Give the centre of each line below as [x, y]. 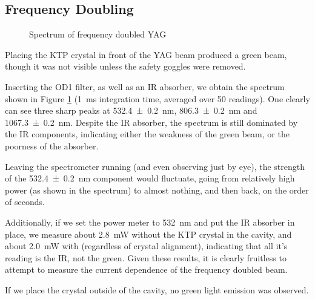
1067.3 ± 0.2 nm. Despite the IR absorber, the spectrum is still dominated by [151, 122]
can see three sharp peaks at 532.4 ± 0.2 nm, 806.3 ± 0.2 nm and [131, 110]
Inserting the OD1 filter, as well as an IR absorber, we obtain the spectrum [145, 86]
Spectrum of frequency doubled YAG [98, 34]
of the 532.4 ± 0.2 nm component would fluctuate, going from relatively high [150, 178]
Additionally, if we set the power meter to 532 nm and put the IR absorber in [150, 222]
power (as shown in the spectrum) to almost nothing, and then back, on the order [157, 190]
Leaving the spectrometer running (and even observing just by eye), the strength [155, 166]
